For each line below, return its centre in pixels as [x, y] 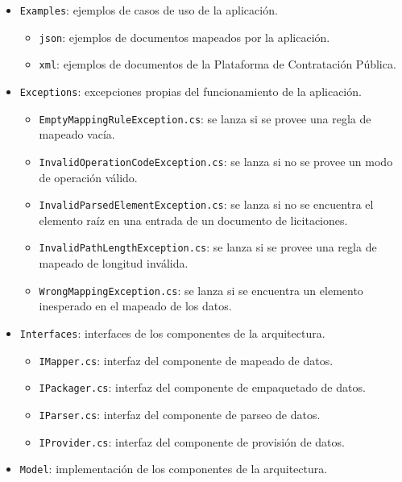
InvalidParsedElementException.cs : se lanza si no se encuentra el [206, 204]
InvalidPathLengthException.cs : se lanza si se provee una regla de [208, 247]
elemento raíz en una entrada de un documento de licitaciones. [193, 220]
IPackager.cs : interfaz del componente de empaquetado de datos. [202, 387]
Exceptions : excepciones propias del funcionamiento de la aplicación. [191, 91]
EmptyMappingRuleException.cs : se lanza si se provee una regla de [205, 118]
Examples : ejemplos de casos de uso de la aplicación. [149, 10]
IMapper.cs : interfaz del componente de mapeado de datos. [186, 360]
